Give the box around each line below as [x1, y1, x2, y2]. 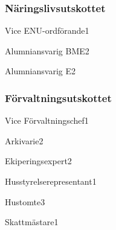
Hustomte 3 [5, 195, 45, 208]
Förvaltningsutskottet [5, 90, 112, 105]
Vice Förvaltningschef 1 [5, 114, 89, 127]
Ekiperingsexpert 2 [5, 155, 72, 167]
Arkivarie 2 [5, 134, 43, 147]
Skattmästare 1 [5, 216, 59, 228]
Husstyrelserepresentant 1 [5, 175, 97, 187]
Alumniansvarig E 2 [5, 65, 76, 77]
